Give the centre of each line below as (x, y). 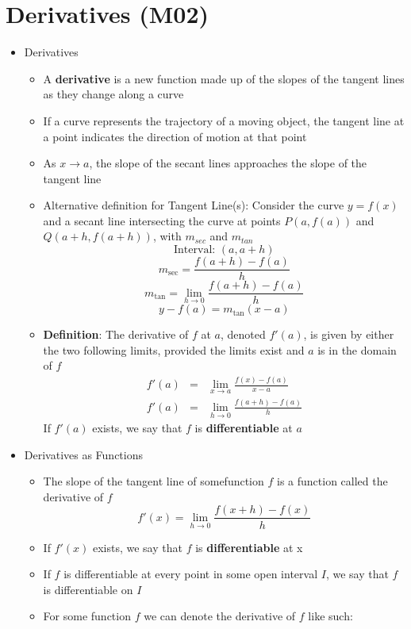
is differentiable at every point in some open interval (191, 574)
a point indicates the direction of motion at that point (175, 136)
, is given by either (349, 334)
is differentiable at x (249, 547)
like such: (330, 616)
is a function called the (332, 481)
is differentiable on (88, 589)
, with (167, 236)
